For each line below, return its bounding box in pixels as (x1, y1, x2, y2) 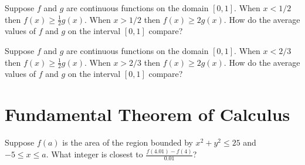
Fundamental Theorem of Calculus (5, 102, 290, 126)
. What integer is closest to (46, 148, 143, 160)
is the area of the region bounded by (62, 136, 193, 149)
